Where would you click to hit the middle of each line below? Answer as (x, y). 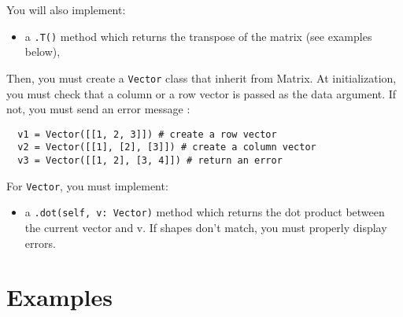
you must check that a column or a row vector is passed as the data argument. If (201, 93)
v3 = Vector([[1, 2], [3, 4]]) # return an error (150, 160)
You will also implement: (66, 9)
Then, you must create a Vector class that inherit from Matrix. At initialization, (201, 77)
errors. (40, 243)
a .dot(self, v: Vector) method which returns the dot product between (205, 212)
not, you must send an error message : (98, 109)
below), (43, 52)
